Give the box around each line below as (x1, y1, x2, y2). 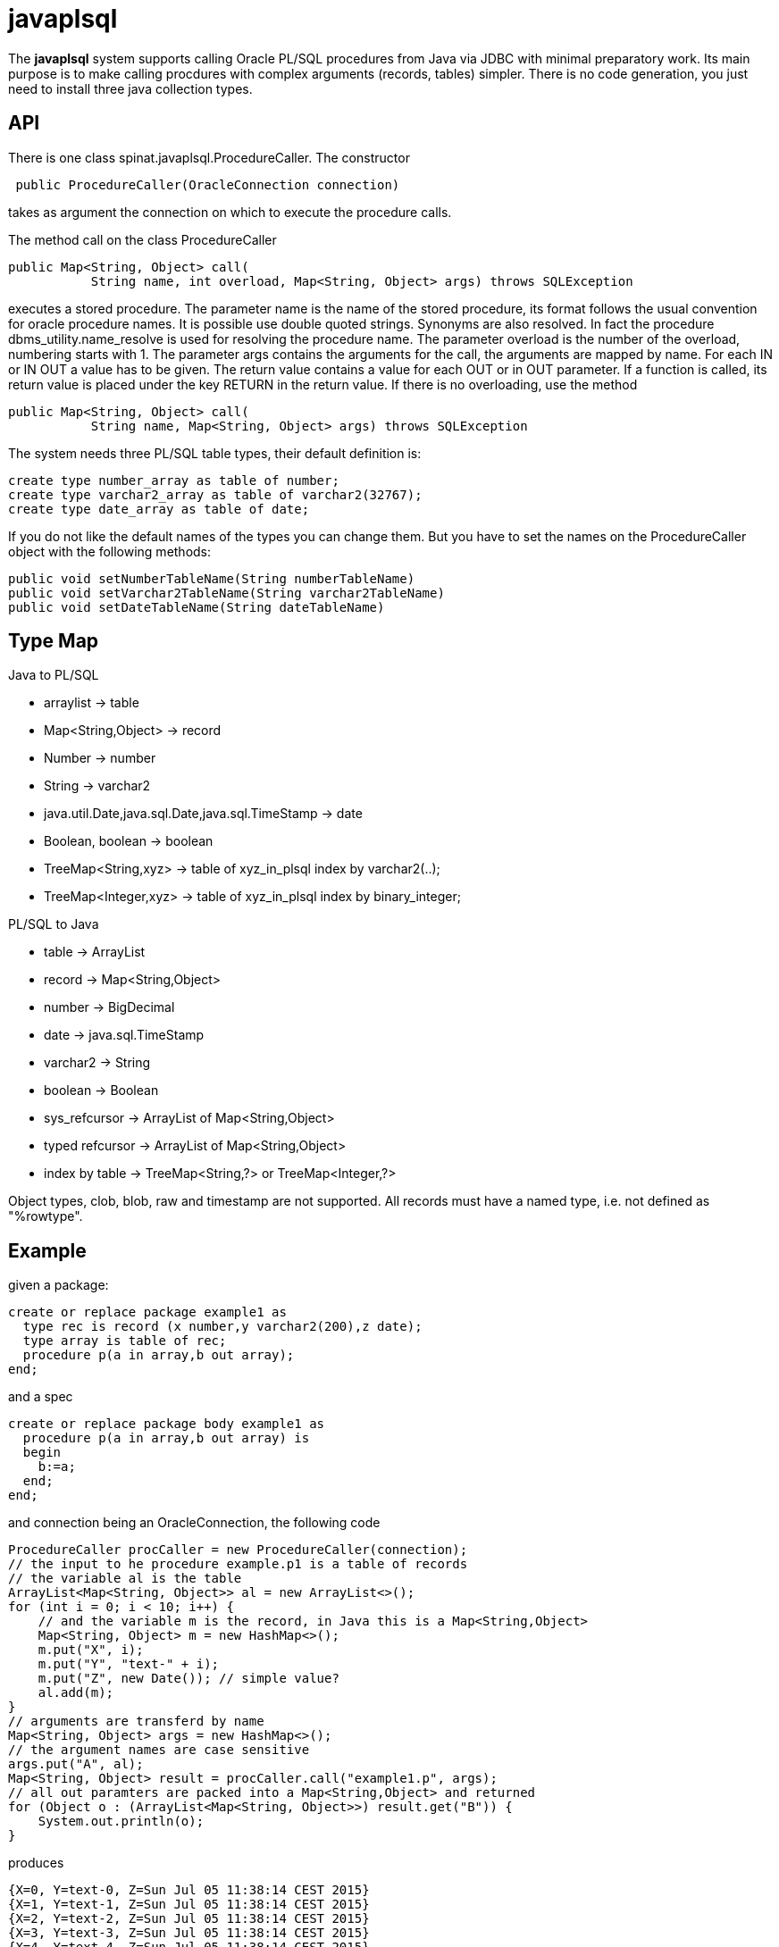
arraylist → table (44, 695, 139, 711)
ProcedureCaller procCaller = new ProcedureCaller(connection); (8, 1542, 468, 1558)
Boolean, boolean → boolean (44, 833, 214, 849)
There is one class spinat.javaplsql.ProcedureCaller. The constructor (8, 149, 410, 165)
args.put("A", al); (8, 1757, 144, 1772)
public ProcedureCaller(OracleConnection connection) (15, 177, 400, 192)
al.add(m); (38, 1685, 114, 1700)
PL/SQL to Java (8, 916, 99, 932)
